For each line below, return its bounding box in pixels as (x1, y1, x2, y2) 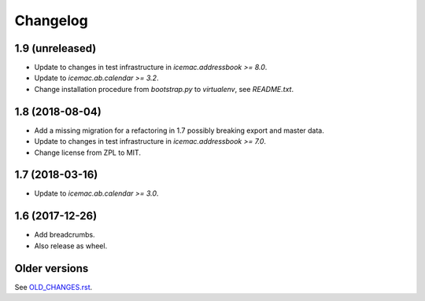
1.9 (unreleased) (14, 42, 97, 55)
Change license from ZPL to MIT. (34, 148, 142, 157)
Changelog (14, 12, 88, 29)
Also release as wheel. (34, 240, 108, 251)
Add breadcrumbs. (34, 230, 95, 240)
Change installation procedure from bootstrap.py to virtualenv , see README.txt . (34, 84, 294, 94)
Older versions (14, 262, 89, 275)
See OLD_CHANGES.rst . (14, 282, 93, 292)
